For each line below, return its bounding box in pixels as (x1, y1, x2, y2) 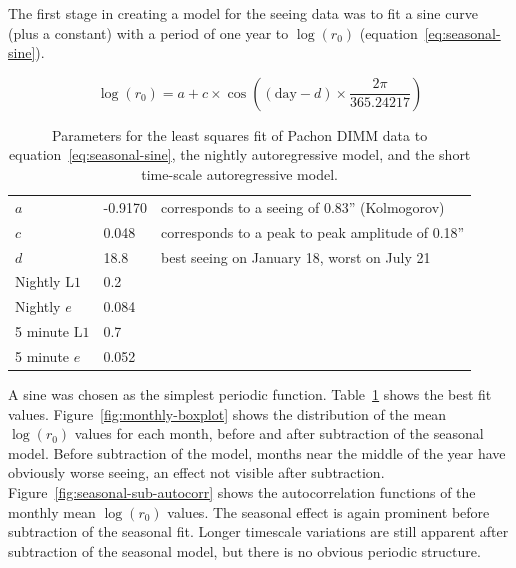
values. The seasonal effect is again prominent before (167, 501, 490, 522)
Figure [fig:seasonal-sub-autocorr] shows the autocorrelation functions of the (8, 481, 476, 502)
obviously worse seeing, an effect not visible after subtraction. (8, 462, 385, 483)
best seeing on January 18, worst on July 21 (161, 246, 431, 267)
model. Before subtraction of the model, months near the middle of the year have (8, 442, 506, 463)
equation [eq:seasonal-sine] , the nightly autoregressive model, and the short (8, 144, 471, 165)
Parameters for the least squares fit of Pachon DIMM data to (52, 124, 428, 145)
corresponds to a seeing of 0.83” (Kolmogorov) (161, 196, 445, 217)
